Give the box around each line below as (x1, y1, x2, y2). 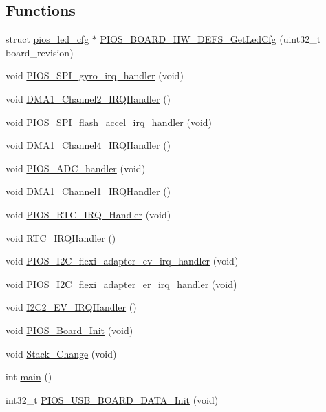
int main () (6, 369, 52, 384)
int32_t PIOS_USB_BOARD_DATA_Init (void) (6, 392, 219, 406)
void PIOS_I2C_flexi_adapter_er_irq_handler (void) (6, 276, 237, 291)
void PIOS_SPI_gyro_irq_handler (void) (6, 68, 184, 83)
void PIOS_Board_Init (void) (6, 322, 133, 337)
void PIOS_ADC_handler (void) (6, 161, 146, 175)
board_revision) (6, 45, 74, 59)
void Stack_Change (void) (6, 346, 117, 360)
